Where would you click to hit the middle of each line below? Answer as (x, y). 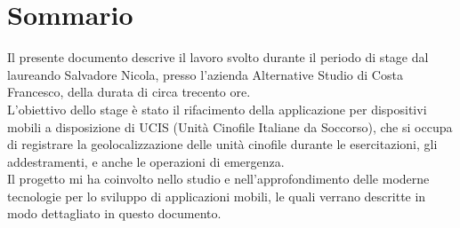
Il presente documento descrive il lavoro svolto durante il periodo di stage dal (218, 57)
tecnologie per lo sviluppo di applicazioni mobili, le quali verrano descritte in (217, 196)
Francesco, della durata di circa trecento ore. (129, 92)
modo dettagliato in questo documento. (114, 213)
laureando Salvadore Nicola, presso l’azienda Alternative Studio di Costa (205, 74)
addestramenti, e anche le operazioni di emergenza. (146, 161)
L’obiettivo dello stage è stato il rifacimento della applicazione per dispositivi (217, 109)
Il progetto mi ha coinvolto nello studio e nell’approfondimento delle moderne (218, 179)
